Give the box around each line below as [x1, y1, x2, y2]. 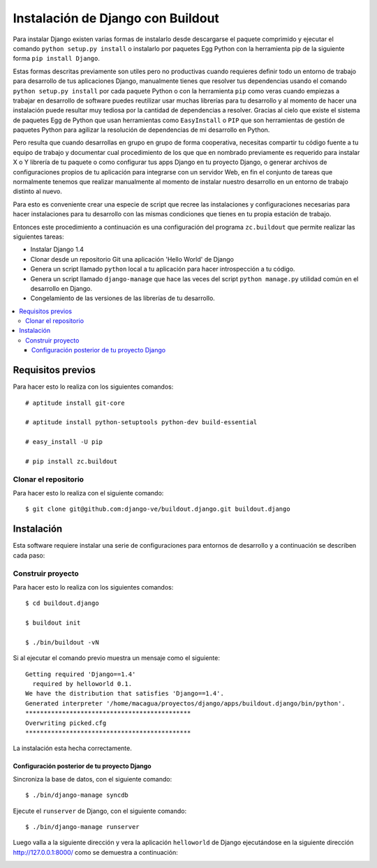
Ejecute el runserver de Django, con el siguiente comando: [13, 807, 187, 815]
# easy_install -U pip [25, 438, 103, 446]
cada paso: [13, 551, 45, 560]
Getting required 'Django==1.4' [25, 670, 136, 678]
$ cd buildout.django [25, 599, 99, 607]
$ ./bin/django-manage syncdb [25, 791, 129, 799]
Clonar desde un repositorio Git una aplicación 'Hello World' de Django [30, 255, 234, 263]
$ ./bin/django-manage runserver [25, 823, 140, 830]
